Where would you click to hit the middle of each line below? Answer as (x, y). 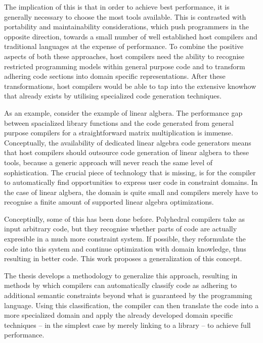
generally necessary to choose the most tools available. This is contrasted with (125, 16)
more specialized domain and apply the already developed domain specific (119, 315)
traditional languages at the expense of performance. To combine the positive (124, 46)
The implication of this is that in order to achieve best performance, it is (117, 7)
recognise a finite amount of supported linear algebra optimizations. (109, 202)
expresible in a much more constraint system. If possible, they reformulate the (125, 239)
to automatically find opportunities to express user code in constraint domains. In (131, 182)
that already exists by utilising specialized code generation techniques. (113, 96)
